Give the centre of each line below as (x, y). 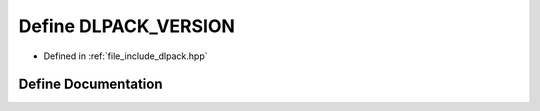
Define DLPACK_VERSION (126, 26)
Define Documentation (90, 84)
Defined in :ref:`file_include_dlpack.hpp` (125, 56)
